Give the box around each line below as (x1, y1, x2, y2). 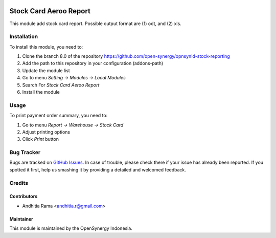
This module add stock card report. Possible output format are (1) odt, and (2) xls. (9, 20, 181, 27)
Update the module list (22, 67, 70, 74)
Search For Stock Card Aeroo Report (22, 82, 100, 88)
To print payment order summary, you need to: (9, 113, 108, 119)
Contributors (9, 193, 38, 200)
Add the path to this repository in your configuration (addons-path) (22, 60, 164, 67)
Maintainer (9, 215, 33, 222)
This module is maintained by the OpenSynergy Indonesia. (9, 225, 132, 231)
